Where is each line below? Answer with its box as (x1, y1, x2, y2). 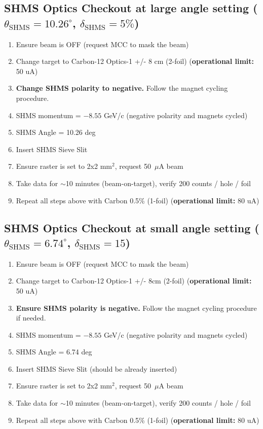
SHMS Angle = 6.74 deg (16, 346, 92, 357)
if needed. (16, 312, 46, 323)
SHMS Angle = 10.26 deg (16, 127, 96, 137)
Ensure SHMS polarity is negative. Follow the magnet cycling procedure (16, 302, 257, 313)
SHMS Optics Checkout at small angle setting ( (4, 220, 259, 235)
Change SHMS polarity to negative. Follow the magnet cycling (16, 83, 228, 93)
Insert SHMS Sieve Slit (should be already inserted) (16, 363, 177, 374)
